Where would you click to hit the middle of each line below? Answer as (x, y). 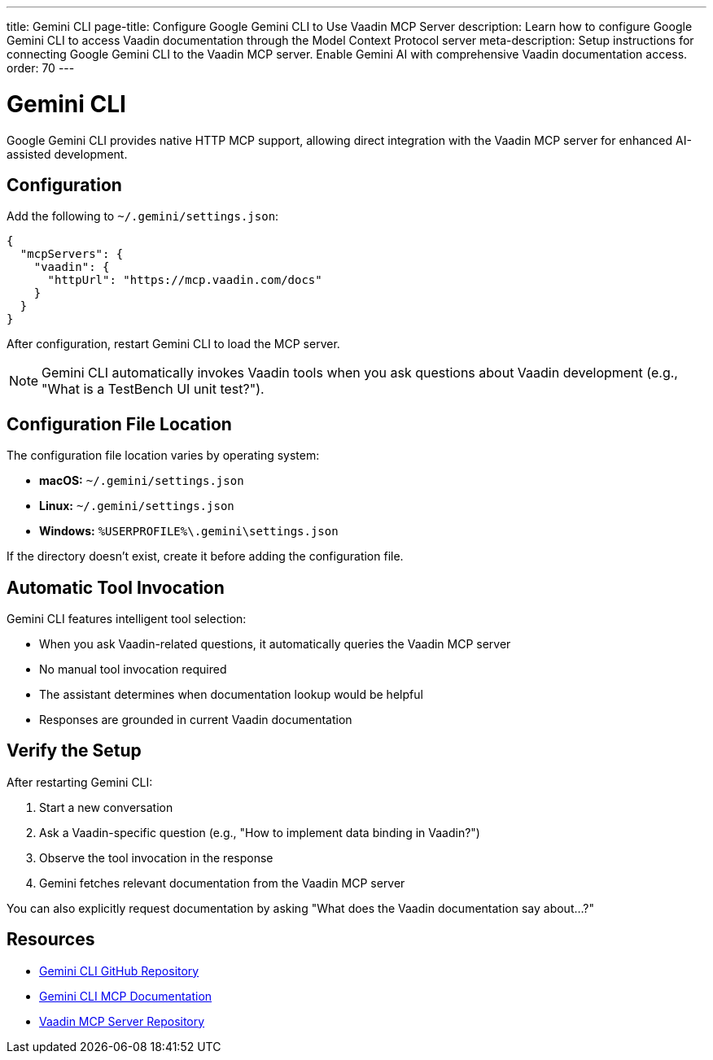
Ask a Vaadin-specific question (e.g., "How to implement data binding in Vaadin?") (260, 832)
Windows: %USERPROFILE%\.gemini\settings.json (189, 531)
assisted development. (67, 154)
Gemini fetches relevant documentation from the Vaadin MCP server (222, 883)
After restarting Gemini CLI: (80, 782)
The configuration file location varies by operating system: (163, 456)
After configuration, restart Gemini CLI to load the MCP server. (173, 344)
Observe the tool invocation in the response (156, 857)
